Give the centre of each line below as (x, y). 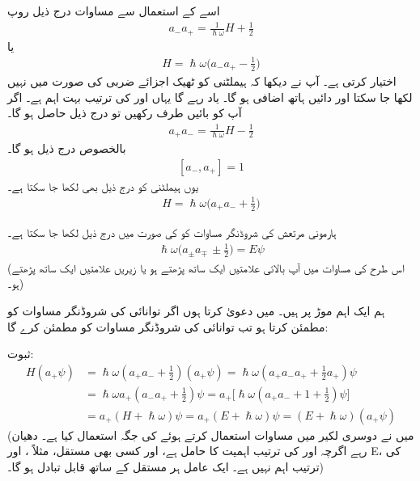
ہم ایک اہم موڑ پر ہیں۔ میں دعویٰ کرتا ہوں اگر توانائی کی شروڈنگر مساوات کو (196, 310)
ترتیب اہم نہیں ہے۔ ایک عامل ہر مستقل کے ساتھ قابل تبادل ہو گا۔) (165, 467)
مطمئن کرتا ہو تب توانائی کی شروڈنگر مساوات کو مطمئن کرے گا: (168, 326)
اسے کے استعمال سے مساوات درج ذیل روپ (114, 11)
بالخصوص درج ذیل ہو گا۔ (67, 148)
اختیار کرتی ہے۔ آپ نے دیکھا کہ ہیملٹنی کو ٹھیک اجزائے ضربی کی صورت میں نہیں (202, 81)
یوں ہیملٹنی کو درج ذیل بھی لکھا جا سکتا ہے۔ (103, 186)
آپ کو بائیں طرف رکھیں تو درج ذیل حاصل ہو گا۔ (125, 113)
